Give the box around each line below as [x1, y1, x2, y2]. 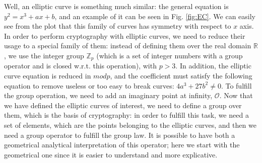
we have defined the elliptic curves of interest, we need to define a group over [4, 100, 242, 110]
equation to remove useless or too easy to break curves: [4, 80, 174, 91]
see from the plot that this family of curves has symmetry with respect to [4, 21, 231, 31]
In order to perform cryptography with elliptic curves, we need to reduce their [4, 30, 245, 41]
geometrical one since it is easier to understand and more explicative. [4, 149, 218, 159]
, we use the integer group [4, 50, 84, 60]
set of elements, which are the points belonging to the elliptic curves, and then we [4, 119, 256, 130]
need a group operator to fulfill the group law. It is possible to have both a [4, 129, 235, 140]
